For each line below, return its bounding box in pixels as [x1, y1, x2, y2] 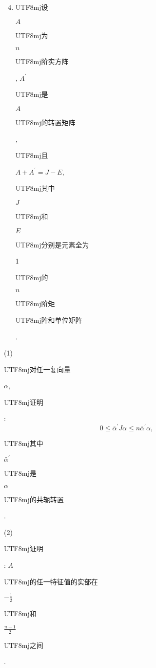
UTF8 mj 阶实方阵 [15, 56, 69, 67]
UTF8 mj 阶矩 [15, 298, 55, 309]
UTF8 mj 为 [15, 30, 48, 40]
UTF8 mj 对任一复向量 [4, 364, 71, 374]
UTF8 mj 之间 [4, 640, 43, 650]
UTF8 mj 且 [15, 150, 48, 160]
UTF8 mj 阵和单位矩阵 [15, 314, 82, 325]
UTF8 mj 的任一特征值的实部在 [4, 576, 98, 586]
